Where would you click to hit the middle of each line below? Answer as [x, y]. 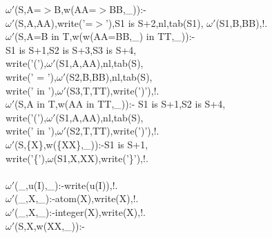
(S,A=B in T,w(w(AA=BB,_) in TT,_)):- [105, 36]
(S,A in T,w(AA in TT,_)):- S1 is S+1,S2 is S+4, [120, 104]
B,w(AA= [75, 9]
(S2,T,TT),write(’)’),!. [113, 131]
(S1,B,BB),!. [242, 22]
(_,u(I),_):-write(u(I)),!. [66, 185]
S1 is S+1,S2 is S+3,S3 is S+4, [71, 49]
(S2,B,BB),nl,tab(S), [109, 76]
